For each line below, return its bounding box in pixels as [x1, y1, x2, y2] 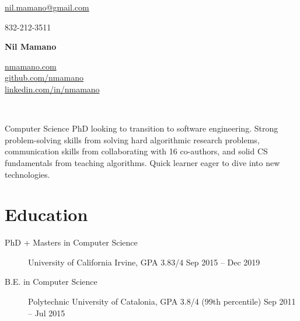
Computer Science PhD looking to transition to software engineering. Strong [5, 122, 278, 134]
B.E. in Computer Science [5, 275, 97, 288]
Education [5, 202, 88, 226]
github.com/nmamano [5, 71, 83, 84]
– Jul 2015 [28, 306, 65, 319]
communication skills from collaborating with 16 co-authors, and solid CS [5, 145, 268, 157]
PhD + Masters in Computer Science [5, 236, 138, 248]
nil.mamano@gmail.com [5, 1, 89, 13]
